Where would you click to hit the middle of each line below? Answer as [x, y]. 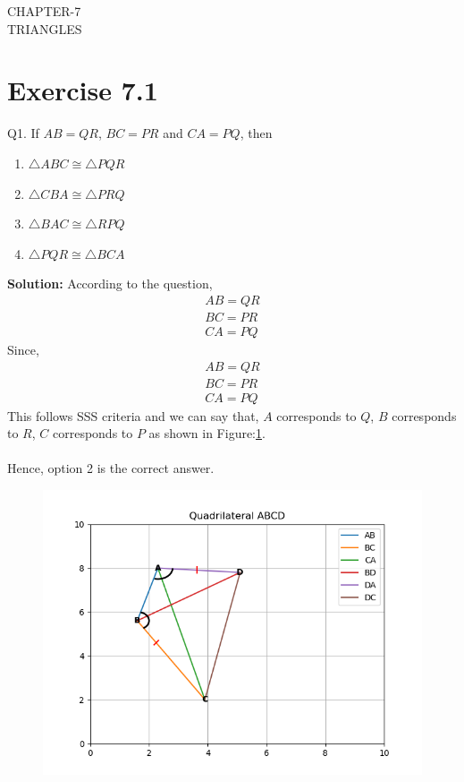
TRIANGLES [45, 28]
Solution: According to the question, [110, 284]
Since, [23, 349]
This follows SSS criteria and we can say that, [133, 415]
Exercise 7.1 [83, 90]
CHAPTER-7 [44, 11]
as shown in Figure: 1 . [207, 433]
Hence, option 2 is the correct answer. [111, 468]
